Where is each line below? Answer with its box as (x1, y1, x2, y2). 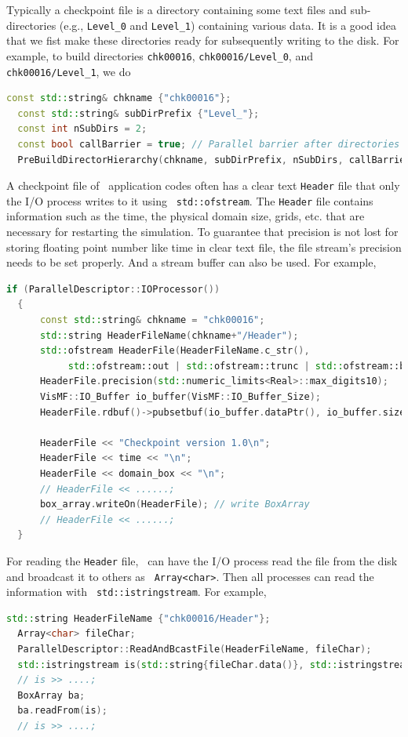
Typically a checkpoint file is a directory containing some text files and (6, 2, 347, 17)
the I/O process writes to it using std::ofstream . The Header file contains (6, 192, 373, 209)
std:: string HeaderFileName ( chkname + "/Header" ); (39, 329, 299, 341)
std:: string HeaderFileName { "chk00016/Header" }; (6, 612, 271, 624)
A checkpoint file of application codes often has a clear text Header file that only (6, 177, 400, 194)
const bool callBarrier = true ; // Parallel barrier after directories (17, 138, 400, 150)
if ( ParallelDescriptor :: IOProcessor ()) (6, 283, 220, 295)
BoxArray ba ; (17, 689, 86, 701)
